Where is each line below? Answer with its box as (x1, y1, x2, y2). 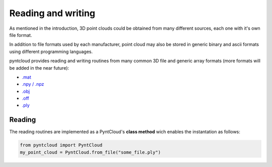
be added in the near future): (9, 65, 70, 71)
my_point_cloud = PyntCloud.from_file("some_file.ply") (20, 149, 161, 155)
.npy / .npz (22, 81, 44, 87)
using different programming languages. (9, 48, 93, 54)
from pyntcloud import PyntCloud (20, 142, 103, 148)
